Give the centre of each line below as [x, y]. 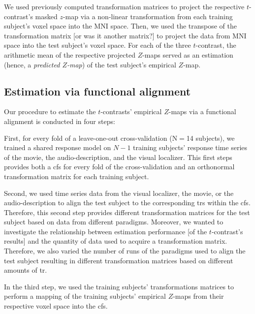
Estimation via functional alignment [97, 91]
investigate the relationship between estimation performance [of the [106, 231]
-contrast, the [216, 45]
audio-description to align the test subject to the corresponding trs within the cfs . [127, 203]
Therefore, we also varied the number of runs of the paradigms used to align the [125, 251]
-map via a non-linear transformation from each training [148, 16]
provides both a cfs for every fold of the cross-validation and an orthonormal [119, 167]
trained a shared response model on [58, 147]
